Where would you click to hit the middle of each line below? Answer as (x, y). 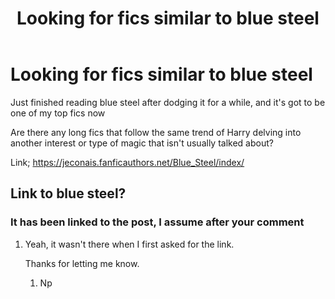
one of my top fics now (58, 113)
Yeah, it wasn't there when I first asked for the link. (129, 244)
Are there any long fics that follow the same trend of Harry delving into (156, 132)
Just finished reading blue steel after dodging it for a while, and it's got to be (168, 102)
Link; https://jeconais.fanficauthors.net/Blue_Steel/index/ (127, 162)
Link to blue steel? (68, 193)
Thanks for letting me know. (82, 263)
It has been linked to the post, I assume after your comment (157, 222)
